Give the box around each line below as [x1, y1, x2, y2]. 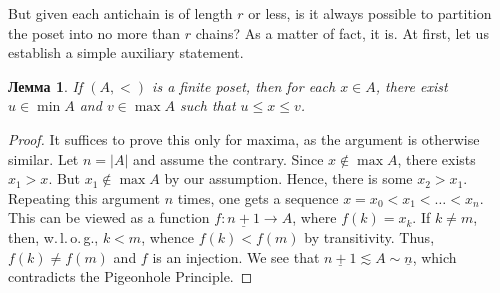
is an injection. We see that [152, 246, 320, 267]
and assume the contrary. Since [132, 148, 324, 169]
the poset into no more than [8, 22, 181, 43]
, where [292, 207, 337, 228]
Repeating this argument [8, 187, 160, 208]
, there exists [397, 148, 476, 169]
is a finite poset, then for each [152, 75, 336, 96]
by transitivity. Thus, [304, 226, 435, 247]
